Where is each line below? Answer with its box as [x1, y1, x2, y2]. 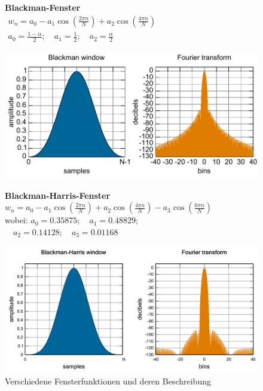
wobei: [5, 214, 28, 226]
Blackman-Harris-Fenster [5, 189, 111, 201]
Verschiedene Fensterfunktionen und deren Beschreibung [5, 374, 211, 387]
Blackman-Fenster [5, 1, 81, 13]
